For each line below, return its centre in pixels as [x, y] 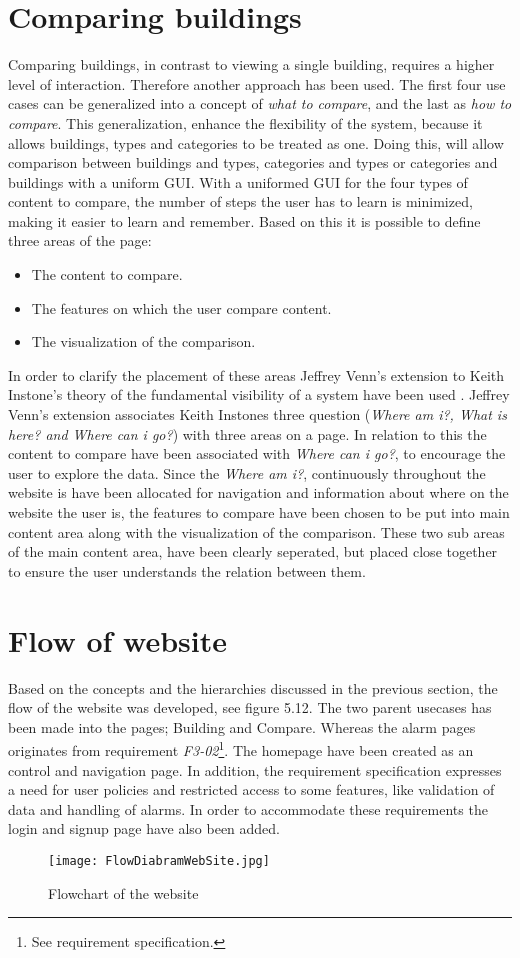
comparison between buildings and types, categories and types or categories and [253, 162]
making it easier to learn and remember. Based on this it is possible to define [244, 220]
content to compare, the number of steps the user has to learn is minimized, [240, 201]
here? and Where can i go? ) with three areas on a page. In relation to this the [247, 433]
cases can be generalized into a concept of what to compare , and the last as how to [260, 103]
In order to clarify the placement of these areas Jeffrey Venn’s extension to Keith [256, 374]
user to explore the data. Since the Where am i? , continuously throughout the [247, 472]
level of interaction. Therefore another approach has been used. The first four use [257, 83]
